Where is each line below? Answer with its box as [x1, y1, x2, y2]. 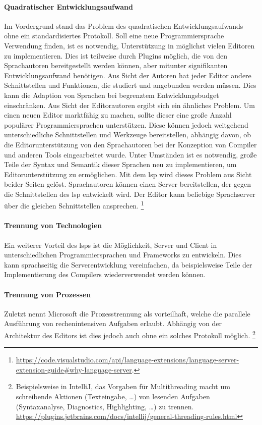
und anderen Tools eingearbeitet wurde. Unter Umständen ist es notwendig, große [4, 149, 257, 160]
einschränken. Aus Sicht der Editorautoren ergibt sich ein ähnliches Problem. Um [4, 99, 255, 110]
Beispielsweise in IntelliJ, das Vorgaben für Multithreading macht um [16, 381, 230, 392]
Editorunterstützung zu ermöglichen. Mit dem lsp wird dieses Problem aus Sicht [4, 169, 252, 179]
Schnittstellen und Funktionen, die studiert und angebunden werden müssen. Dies [4, 80, 256, 90]
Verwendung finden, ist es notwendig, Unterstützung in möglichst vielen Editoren [4, 40, 255, 50]
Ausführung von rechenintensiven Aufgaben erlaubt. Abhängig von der [4, 318, 222, 329]
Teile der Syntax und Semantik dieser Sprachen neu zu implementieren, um [4, 159, 237, 170]
